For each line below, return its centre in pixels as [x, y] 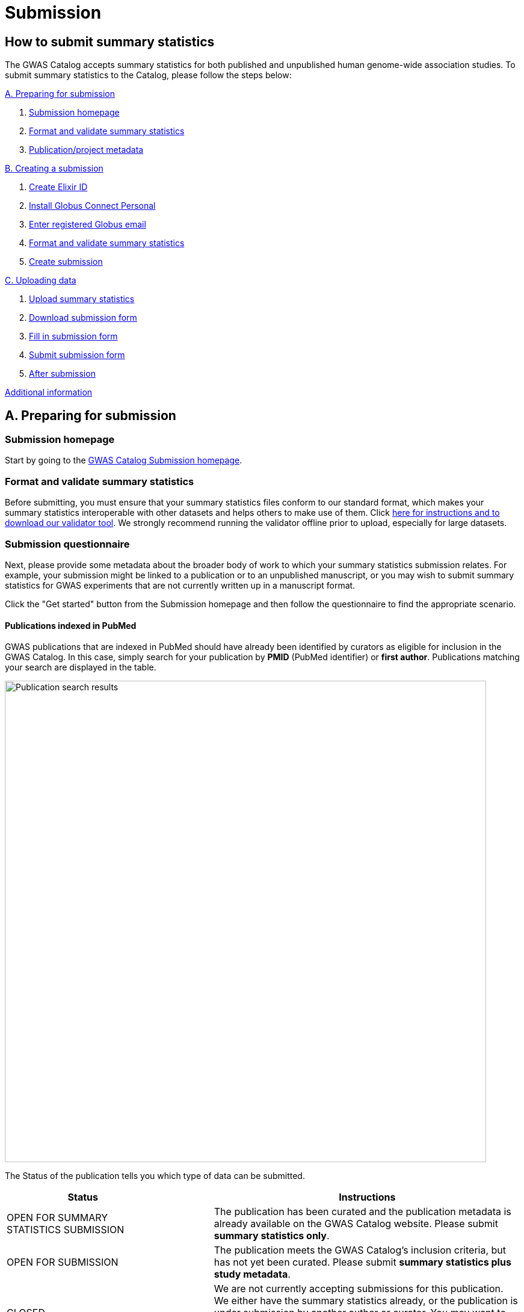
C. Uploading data [41, 280]
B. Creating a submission [54, 169]
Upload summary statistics [82, 299]
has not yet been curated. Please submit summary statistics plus [362, 1262]
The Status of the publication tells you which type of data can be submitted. [155, 1176]
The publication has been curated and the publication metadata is [362, 1212]
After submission [62, 374]
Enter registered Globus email [88, 224]
